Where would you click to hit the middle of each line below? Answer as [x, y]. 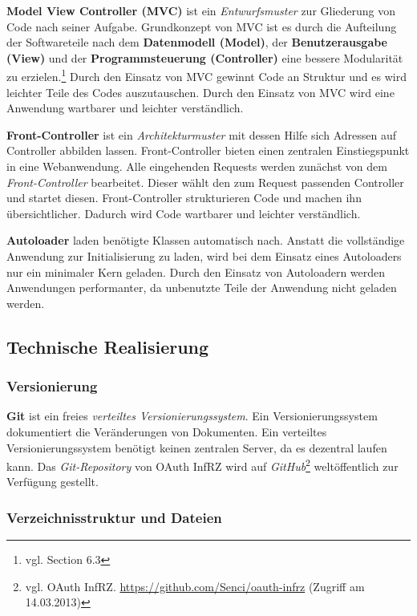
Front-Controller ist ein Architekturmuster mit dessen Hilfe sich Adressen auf [201, 134]
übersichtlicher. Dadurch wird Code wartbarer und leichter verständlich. [184, 213]
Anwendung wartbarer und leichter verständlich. [125, 108]
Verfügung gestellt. [53, 482]
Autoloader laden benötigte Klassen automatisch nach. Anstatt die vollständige [206, 240]
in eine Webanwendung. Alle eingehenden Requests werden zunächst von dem [197, 166]
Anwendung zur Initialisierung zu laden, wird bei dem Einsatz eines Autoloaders [204, 255]
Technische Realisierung [108, 346]
